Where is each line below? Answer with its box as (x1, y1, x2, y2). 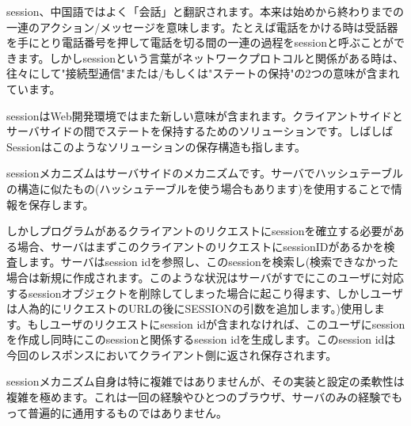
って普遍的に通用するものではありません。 (6, 404, 227, 420)
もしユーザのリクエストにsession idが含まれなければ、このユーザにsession (27, 315, 405, 332)
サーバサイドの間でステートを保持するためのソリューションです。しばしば (6, 123, 394, 139)
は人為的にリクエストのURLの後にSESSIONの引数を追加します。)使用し (6, 300, 374, 317)
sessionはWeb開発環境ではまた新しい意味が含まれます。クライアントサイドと (6, 107, 403, 124)
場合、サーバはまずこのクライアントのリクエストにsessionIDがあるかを (17, 238, 384, 254)
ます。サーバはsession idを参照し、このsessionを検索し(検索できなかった (28, 253, 399, 270)
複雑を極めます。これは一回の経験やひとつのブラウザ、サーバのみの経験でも (6, 389, 403, 405)
